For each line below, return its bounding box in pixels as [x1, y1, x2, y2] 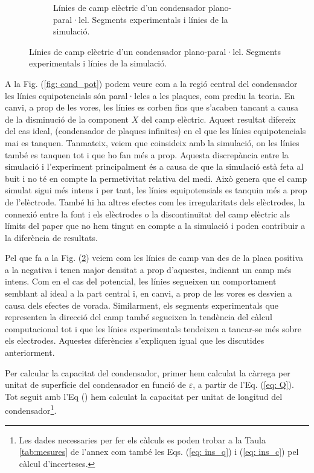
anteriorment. [5, 346, 55, 359]
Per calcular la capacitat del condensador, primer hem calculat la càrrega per [5, 366, 290, 379]
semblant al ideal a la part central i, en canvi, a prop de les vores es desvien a [5, 287, 292, 300]
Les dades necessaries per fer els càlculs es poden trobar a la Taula [19, 433, 266, 446]
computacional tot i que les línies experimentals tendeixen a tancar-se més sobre [5, 322, 301, 335]
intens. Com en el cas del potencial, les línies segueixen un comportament [5, 275, 277, 288]
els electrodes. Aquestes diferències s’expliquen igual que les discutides [5, 334, 264, 347]
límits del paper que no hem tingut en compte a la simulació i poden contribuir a [5, 219, 306, 232]
